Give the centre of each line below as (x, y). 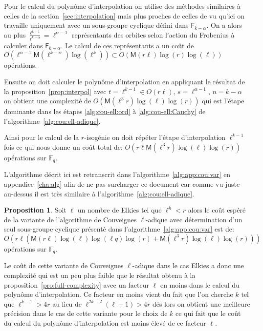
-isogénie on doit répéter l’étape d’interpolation (155, 137)
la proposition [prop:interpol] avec (55, 91)
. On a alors (224, 25)
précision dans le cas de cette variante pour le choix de (86, 313)
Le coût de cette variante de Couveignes (64, 265)
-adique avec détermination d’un (194, 219)
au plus (15, 34)
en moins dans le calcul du (200, 284)
